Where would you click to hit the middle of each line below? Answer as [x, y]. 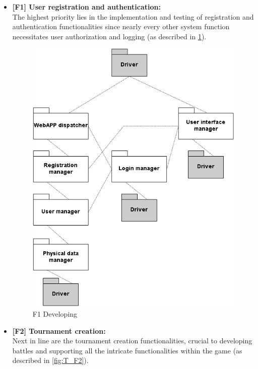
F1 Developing [55, 314]
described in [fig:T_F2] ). [50, 360]
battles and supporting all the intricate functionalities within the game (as [127, 350]
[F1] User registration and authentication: [86, 7]
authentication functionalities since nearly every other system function [121, 26]
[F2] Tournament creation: [59, 330]
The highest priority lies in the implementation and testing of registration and [133, 16]
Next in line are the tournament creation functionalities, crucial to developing [132, 341]
